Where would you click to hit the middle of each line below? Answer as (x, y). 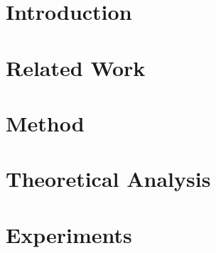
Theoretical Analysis (108, 179)
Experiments (69, 234)
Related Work (76, 67)
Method (45, 123)
